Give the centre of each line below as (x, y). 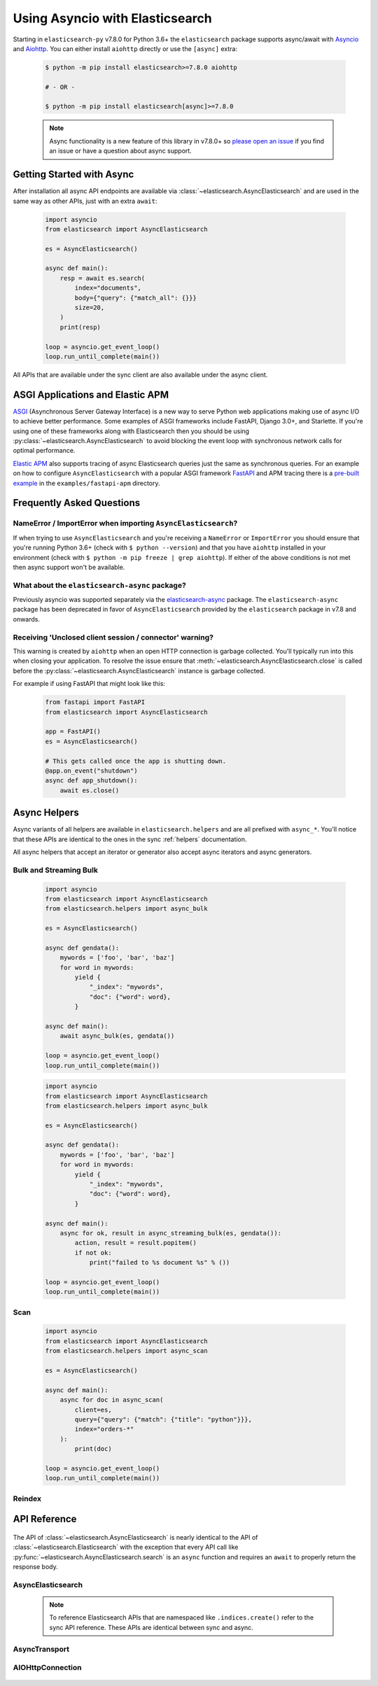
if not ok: (93, 1252)
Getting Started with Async (73, 175)
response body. (36, 1567)
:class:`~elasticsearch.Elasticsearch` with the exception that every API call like (126, 1547)
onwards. (27, 619)
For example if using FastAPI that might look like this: (89, 684)
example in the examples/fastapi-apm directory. (86, 483)
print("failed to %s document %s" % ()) (160, 1263)
